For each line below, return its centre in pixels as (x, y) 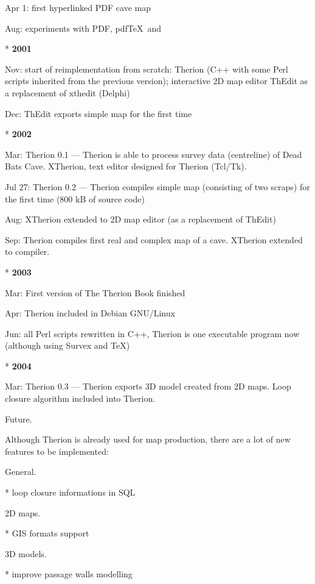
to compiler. (27, 251)
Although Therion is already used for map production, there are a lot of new (148, 439)
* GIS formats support (47, 533)
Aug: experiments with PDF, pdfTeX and (83, 28)
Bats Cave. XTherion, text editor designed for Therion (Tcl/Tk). (126, 166)
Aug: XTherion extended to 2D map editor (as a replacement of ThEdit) (140, 219)
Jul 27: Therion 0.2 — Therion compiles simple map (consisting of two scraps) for (157, 186)
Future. (19, 418)
